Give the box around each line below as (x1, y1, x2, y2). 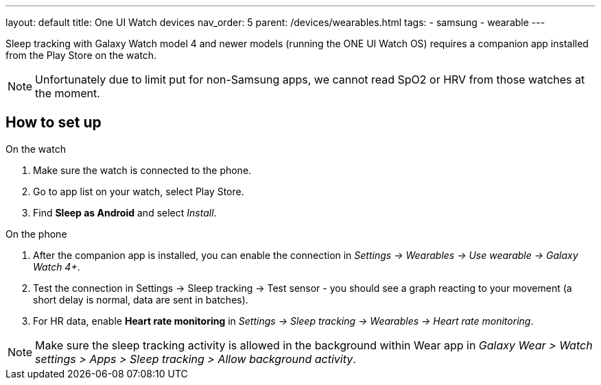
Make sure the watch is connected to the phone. (33, 164, 252, 176)
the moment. (35, 86, 100, 100)
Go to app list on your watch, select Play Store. (33, 185, 244, 197)
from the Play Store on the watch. (5, 49, 157, 61)
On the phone (5, 227, 67, 240)
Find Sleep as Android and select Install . (33, 206, 217, 219)
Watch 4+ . (33, 260, 80, 273)
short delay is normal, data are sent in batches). (33, 293, 248, 306)
